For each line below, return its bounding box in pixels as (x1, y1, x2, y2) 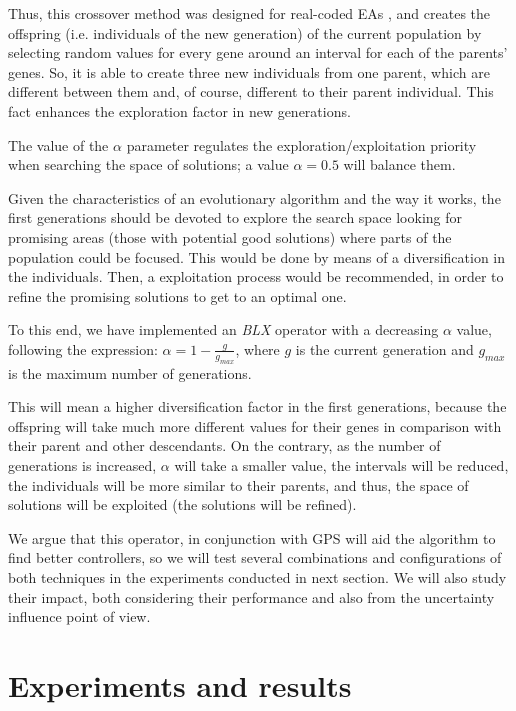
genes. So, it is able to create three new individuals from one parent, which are (8, 61, 490, 82)
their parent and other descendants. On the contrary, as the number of (8, 435, 441, 456)
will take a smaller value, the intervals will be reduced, (174, 455, 509, 476)
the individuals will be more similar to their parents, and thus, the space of (8, 474, 469, 495)
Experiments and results (8, 665, 352, 705)
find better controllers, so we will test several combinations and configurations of (8, 547, 502, 568)
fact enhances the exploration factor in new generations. (8, 100, 351, 121)
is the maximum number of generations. (8, 362, 252, 383)
